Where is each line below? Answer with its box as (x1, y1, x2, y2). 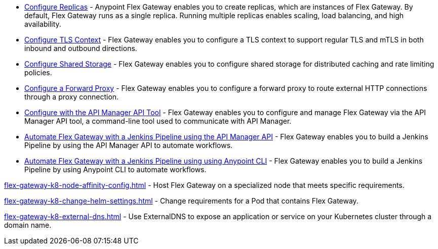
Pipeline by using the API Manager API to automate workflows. (24, 141, 233, 150)
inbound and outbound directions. (24, 44, 137, 53)
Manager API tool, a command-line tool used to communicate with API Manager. (24, 117, 292, 125)
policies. (24, 68, 52, 77)
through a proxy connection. (24, 92, 119, 101)
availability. (24, 20, 61, 28)
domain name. (4, 221, 52, 229)
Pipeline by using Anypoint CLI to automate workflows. (24, 165, 207, 174)
